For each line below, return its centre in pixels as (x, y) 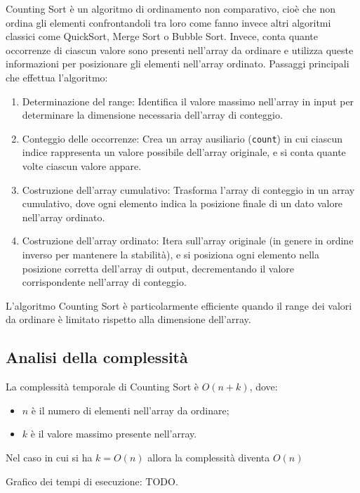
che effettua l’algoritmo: (57, 77)
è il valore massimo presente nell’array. (114, 434)
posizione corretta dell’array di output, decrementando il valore (158, 268)
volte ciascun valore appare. (82, 166)
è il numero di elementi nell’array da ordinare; (130, 410)
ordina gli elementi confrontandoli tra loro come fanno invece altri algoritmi (168, 22)
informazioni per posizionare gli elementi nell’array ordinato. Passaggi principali (178, 64)
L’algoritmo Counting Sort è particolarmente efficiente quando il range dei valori (179, 305)
